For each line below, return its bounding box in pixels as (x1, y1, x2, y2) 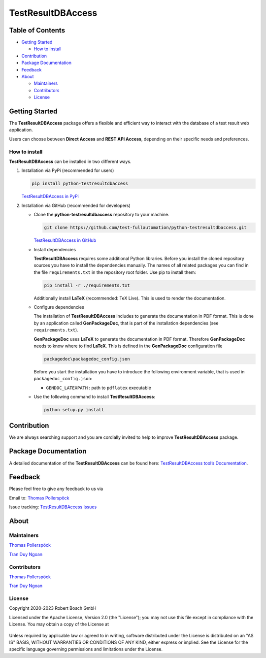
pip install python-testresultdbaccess (32, 181, 128, 187)
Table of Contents (9, 26, 66, 34)
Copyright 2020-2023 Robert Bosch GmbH (9, 605, 97, 611)
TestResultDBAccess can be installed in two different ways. (9, 159, 132, 164)
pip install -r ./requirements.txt (44, 282, 130, 288)
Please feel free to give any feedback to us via (9, 486, 103, 492)
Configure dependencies (33, 304, 85, 310)
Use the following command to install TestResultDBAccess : (33, 394, 155, 400)
